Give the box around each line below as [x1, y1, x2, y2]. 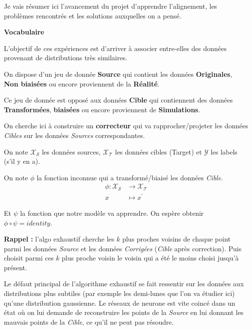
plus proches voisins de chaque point [122, 234, 231, 244]
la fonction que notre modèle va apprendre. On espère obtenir [20, 208, 204, 218]
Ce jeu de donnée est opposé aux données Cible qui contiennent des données [4, 95, 233, 105]
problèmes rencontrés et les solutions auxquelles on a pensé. [4, 10, 182, 20]
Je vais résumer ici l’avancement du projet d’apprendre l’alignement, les [4, 1, 217, 11]
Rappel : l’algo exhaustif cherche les [4, 234, 115, 244]
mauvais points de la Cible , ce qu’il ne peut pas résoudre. [4, 316, 174, 327]
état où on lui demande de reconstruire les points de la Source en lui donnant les [4, 307, 244, 317]
